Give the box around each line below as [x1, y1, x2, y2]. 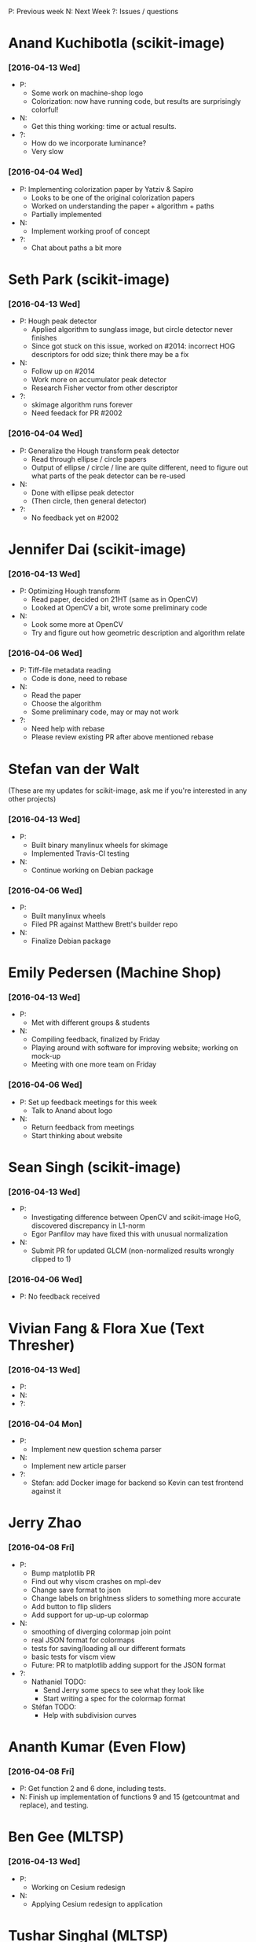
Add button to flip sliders [31, 1601, 112, 1611]
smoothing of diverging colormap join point [31, 1627, 171, 1636]
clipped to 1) [31, 1255, 71, 1264]
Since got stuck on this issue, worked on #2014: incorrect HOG [31, 341, 236, 351]
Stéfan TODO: [31, 1702, 77, 1712]
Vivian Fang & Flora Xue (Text [8, 1319, 205, 1337]
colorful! [31, 105, 59, 115]
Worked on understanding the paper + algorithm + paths [31, 201, 214, 211]
